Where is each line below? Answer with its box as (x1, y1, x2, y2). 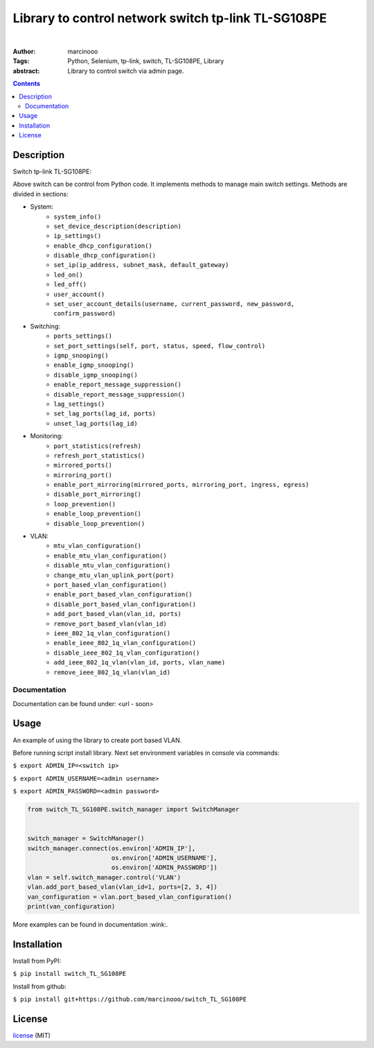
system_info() (53, 212, 102, 221)
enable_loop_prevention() (53, 510, 142, 518)
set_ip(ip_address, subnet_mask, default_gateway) (53, 261, 229, 269)
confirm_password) (53, 309, 116, 318)
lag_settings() (53, 400, 105, 408)
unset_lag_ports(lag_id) (53, 420, 138, 427)
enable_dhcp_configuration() (53, 241, 152, 250)
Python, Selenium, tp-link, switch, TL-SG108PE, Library (67, 57, 224, 65)
